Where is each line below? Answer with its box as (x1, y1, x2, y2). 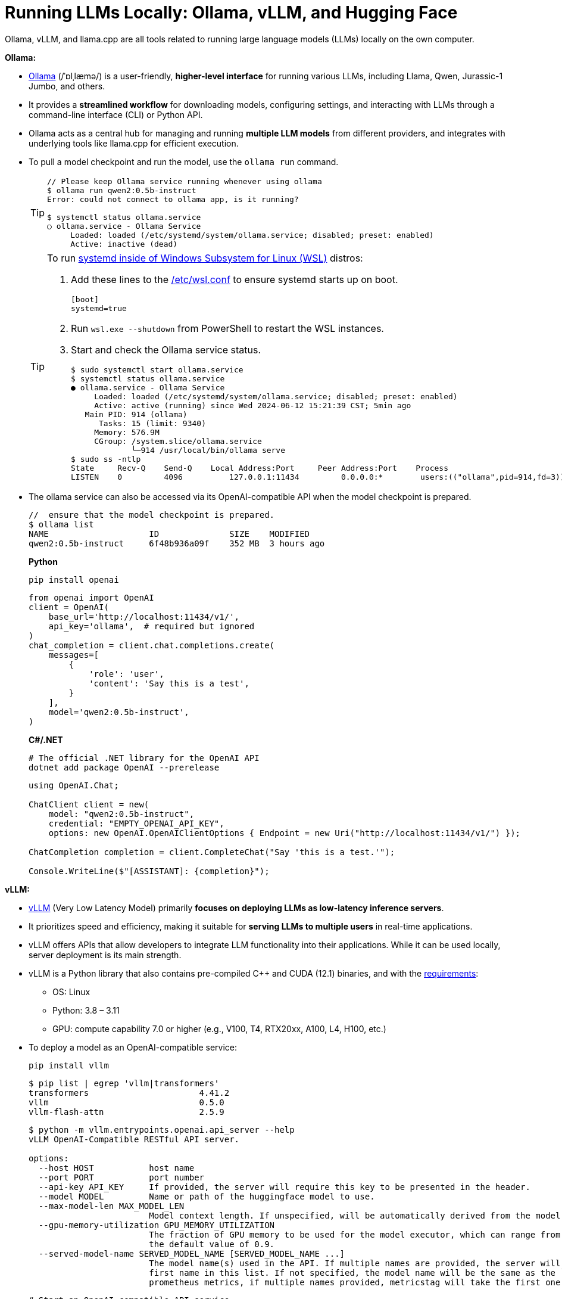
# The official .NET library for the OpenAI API (29, 753, 260, 763)
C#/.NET (29, 734, 63, 745)
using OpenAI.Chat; (29, 780, 119, 790)
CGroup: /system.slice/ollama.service (94, 436, 262, 446)
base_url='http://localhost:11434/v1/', (48, 611, 240, 621)
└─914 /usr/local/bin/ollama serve (131, 445, 286, 455)
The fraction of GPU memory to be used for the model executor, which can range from (149, 1229, 561, 1239)
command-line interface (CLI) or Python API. (29, 109, 203, 120)
